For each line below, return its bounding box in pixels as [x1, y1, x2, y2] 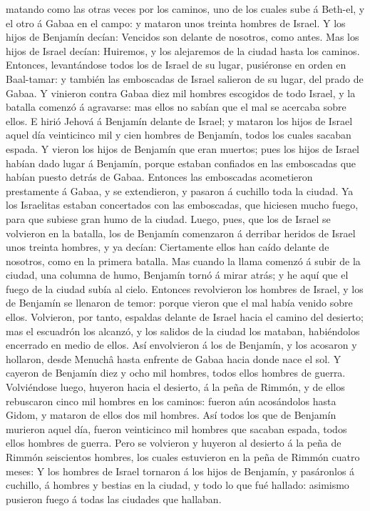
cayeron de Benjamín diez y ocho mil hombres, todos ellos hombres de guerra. [6, 365, 346, 380]
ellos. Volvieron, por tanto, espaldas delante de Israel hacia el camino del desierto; [6, 309, 364, 324]
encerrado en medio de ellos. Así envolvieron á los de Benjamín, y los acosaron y [6, 337, 357, 352]
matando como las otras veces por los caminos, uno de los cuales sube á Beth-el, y [6, 1, 365, 16]
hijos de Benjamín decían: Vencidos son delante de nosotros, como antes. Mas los [6, 29, 359, 44]
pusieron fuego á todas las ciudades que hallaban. [6, 491, 222, 506]
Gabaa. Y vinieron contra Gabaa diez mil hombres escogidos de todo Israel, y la [6, 85, 356, 100]
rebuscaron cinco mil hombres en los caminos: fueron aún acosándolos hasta [6, 393, 336, 408]
